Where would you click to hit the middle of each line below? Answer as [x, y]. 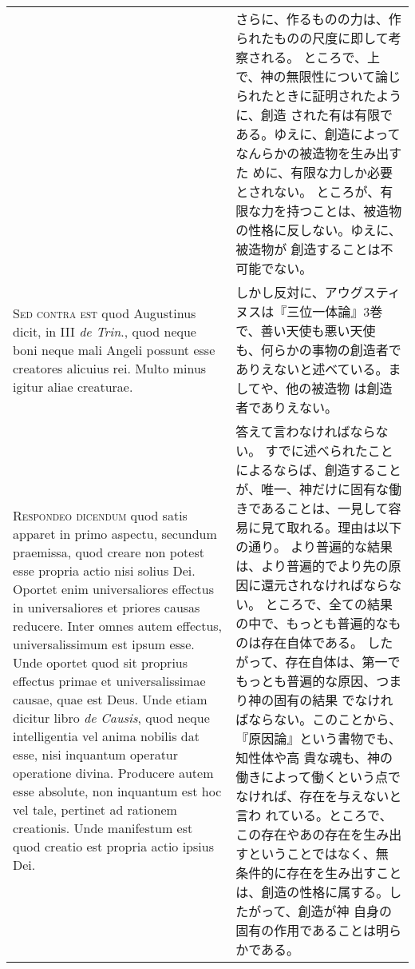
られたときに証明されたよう [319, 96]
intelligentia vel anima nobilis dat [106, 736]
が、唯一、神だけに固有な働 [318, 489]
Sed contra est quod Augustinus [105, 313]
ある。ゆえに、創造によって [318, 134]
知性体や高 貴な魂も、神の [314, 758]
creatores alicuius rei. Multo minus [110, 368]
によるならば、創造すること [318, 470]
